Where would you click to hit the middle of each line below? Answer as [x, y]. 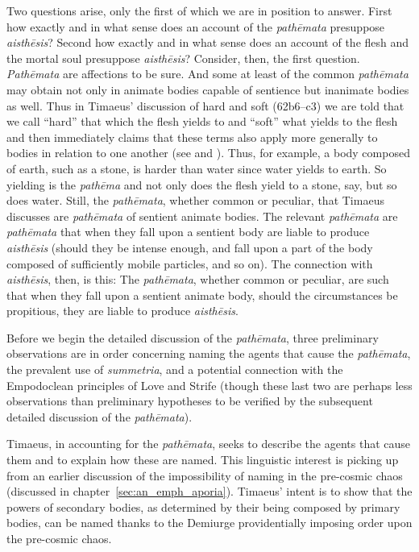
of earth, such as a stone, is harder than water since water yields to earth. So [197, 168]
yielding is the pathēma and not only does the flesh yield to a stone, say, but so [202, 184]
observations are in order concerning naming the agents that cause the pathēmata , [209, 353]
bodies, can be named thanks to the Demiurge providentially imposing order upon [209, 523]
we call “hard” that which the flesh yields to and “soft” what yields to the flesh [202, 121]
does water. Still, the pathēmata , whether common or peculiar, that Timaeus [195, 200]
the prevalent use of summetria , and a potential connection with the [175, 369]
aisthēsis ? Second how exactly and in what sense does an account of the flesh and [208, 42]
